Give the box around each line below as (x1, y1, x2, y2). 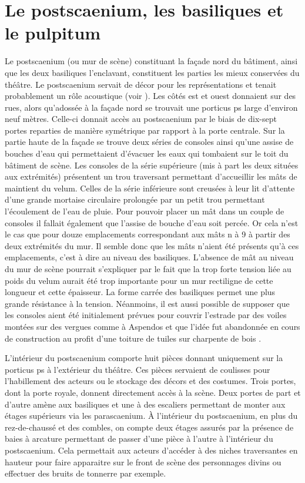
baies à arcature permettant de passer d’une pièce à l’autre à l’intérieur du (5, 432, 273, 445)
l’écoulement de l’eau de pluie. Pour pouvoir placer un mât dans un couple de (5, 205, 284, 217)
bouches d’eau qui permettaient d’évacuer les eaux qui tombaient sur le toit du (5, 147, 289, 160)
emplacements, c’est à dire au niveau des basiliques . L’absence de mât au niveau (5, 251, 294, 263)
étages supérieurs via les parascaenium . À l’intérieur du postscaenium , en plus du (5, 409, 298, 422)
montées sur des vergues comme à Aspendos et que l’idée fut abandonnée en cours (5, 320, 300, 332)
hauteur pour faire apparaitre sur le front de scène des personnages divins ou (5, 455, 281, 468)
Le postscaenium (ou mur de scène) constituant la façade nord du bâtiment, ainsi (5, 55, 298, 67)
